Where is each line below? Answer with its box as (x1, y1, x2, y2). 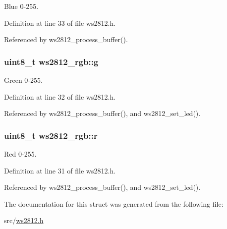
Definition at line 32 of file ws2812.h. (4, 91, 116, 102)
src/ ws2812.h (4, 215, 44, 226)
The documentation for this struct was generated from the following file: (4, 198, 224, 209)
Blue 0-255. (4, 1, 39, 11)
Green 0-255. (4, 75, 43, 85)
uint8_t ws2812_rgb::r (4, 129, 98, 141)
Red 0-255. (4, 149, 37, 159)
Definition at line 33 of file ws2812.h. (4, 17, 116, 28)
